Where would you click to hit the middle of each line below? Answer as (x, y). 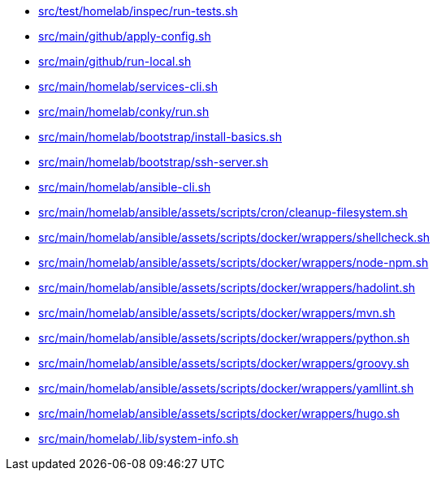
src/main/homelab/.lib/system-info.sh (138, 438)
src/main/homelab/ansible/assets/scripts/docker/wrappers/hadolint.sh (227, 288)
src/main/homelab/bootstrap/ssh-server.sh (154, 162)
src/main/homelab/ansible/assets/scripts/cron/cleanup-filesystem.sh (223, 212)
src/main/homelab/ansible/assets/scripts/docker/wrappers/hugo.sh (219, 413)
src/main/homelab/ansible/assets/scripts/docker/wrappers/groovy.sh (224, 363)
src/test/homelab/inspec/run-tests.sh (138, 11)
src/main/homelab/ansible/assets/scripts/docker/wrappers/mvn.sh (217, 313)
